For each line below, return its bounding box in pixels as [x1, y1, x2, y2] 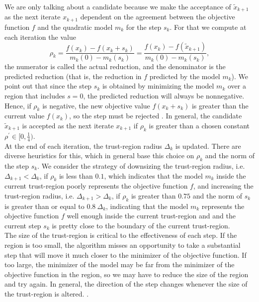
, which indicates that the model [104, 170, 203, 181]
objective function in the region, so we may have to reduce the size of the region [4, 269, 249, 279]
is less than [59, 170, 93, 181]
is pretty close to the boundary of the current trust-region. [52, 220, 230, 230]
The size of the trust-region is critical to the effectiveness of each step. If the [4, 230, 237, 240]
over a [227, 81, 246, 91]
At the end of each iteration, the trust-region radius [4, 140, 162, 151]
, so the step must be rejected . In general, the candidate [69, 110, 242, 121]
